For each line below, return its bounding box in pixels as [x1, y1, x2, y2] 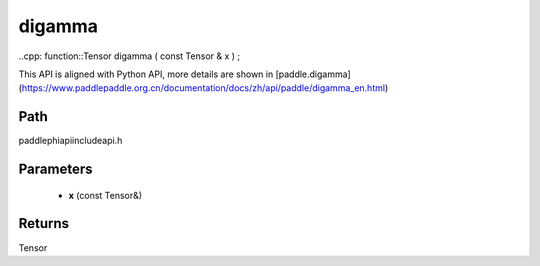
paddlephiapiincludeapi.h [18, 135, 123, 147]
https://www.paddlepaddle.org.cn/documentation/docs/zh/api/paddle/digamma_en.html [21, 82, 385, 94]
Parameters [18, 161, 93, 178]
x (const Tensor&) [68, 189, 143, 201]
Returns [18, 215, 70, 232]
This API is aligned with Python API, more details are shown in [18, 68, 274, 80]
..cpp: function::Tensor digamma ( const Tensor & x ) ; [18, 50, 241, 62]
